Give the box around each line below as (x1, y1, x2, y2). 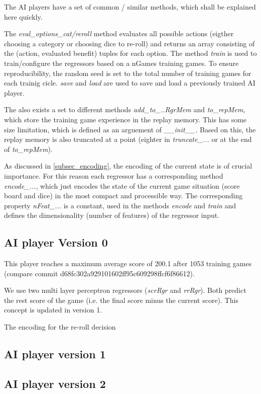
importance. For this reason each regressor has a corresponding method (4, 170, 223, 181)
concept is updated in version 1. (4, 304, 102, 315)
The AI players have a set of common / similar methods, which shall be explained (4, 2, 256, 12)
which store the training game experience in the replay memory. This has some (4, 114, 247, 124)
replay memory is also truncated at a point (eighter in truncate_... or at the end (4, 134, 252, 144)
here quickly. (4, 11, 43, 22)
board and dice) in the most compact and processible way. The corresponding (4, 190, 243, 201)
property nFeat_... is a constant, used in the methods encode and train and (4, 200, 236, 210)
